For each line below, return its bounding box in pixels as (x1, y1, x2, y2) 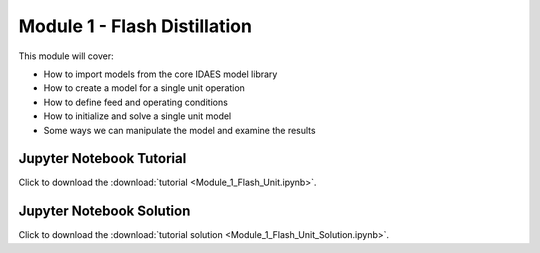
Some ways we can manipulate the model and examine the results (43, 124, 316, 136)
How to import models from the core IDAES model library (43, 68, 278, 80)
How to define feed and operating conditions (43, 96, 229, 108)
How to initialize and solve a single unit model (43, 110, 232, 122)
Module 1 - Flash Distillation (18, 15, 252, 37)
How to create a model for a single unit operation (43, 82, 245, 94)
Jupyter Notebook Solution (18, 203, 191, 220)
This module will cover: (18, 50, 114, 62)
